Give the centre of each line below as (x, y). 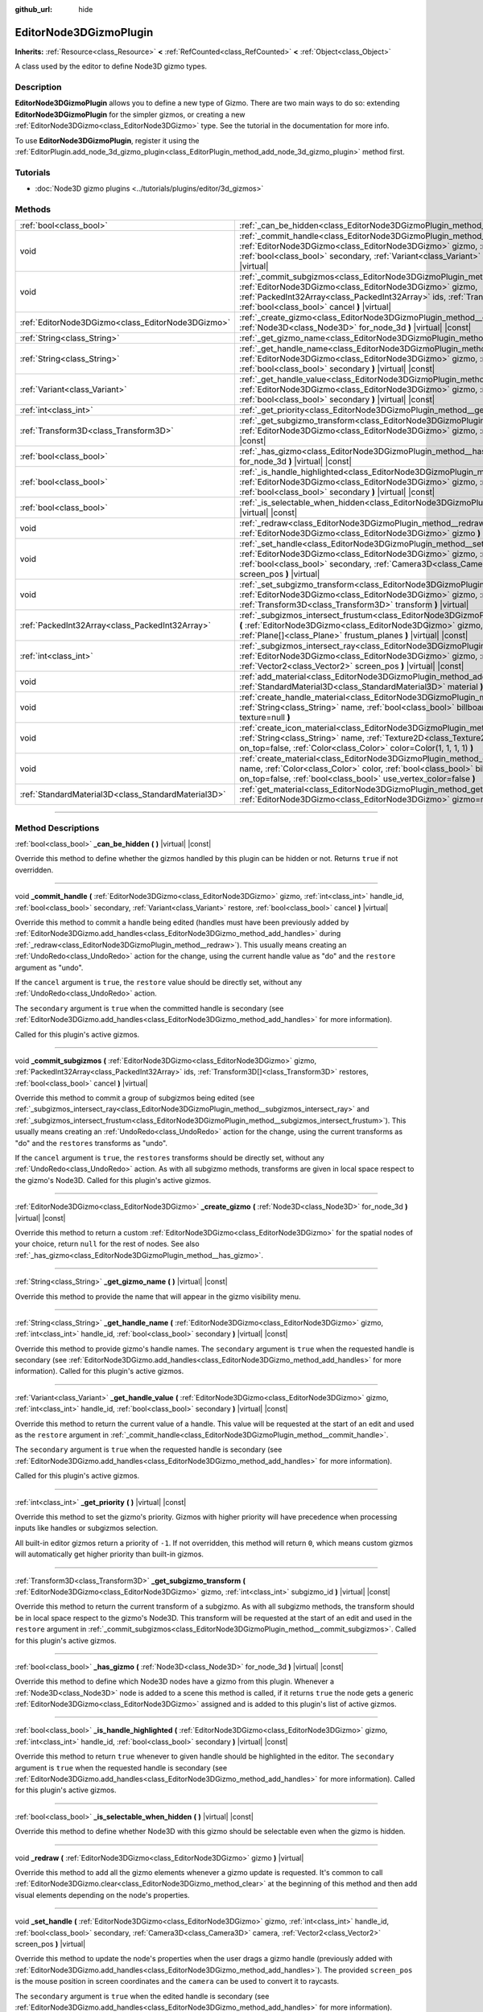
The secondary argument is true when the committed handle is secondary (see (149, 1008)
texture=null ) (265, 718)
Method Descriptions (57, 827)
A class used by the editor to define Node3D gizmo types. (111, 66)
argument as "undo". (49, 967)
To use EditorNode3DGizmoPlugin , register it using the (107, 140)
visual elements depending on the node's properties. (102, 1894)
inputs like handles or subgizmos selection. (87, 1528)
